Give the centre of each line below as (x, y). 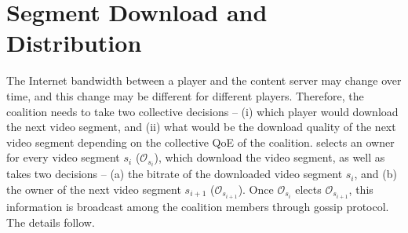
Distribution (74, 43)
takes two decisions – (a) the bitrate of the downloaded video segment (175, 174)
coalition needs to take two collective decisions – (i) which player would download (202, 111)
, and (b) (375, 174)
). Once (256, 189)
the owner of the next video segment (94, 189)
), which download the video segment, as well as (270, 157)
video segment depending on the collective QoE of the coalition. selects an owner (200, 142)
